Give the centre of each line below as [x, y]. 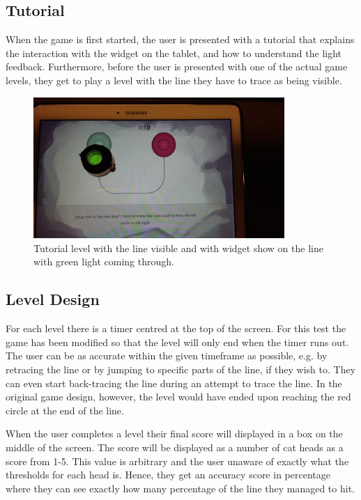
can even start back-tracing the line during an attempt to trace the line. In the [174, 383]
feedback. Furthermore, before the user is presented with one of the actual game [177, 67]
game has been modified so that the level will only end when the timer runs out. [177, 342]
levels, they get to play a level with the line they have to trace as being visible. [174, 80]
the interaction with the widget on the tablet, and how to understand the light [174, 53]
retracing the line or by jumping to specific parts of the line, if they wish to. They [181, 369]
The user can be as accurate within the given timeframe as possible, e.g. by [167, 356]
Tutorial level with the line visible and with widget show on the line [178, 248]
